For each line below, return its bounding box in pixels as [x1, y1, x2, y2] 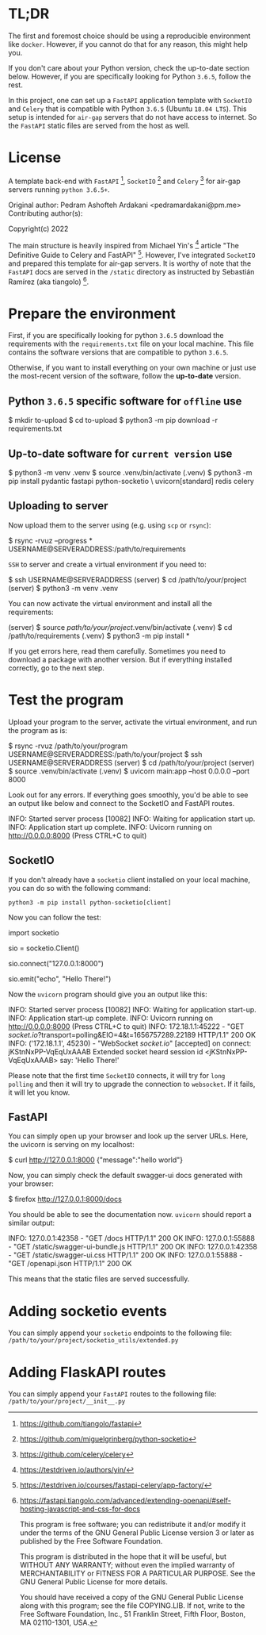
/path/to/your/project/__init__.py [8, 1398, 126, 1406]
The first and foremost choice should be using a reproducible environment [8, 31, 251, 40]
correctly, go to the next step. [8, 663, 105, 673]
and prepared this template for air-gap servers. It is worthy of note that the [8, 259, 252, 268]
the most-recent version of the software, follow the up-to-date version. [8, 371, 241, 381]
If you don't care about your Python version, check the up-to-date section [8, 63, 249, 72]
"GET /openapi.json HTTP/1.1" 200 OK [8, 1259, 132, 1268]
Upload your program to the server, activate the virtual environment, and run [8, 717, 257, 727]
